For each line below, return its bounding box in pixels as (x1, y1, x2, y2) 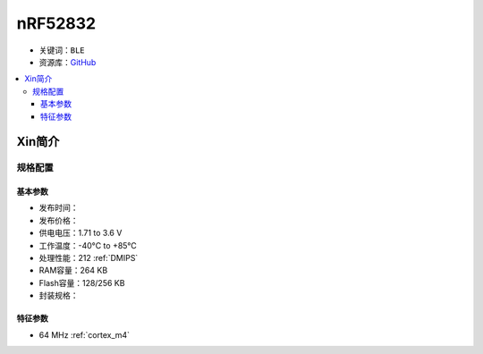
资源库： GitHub (38, 56, 97, 67)
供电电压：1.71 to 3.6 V (38, 228, 123, 239)
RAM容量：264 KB (38, 265, 108, 276)
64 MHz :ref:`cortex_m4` (38, 329, 130, 340)
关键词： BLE (38, 45, 85, 55)
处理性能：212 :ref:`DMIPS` (38, 253, 139, 264)
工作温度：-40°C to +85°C (38, 240, 138, 250)
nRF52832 (16, 13, 97, 33)
